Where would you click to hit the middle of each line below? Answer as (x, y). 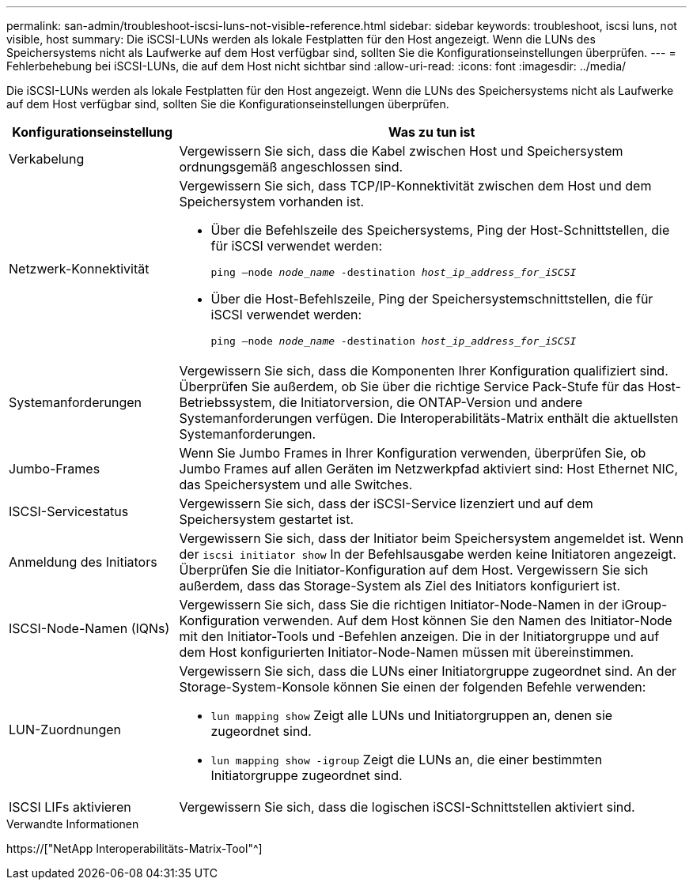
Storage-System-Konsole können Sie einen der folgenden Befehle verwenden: (413, 687)
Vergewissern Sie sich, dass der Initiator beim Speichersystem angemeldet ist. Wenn (431, 538)
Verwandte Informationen (73, 824)
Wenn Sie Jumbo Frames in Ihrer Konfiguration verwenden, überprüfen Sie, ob (413, 453)
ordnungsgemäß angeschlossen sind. (291, 167)
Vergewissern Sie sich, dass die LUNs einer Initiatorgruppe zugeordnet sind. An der (428, 671)
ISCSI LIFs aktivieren (70, 807)
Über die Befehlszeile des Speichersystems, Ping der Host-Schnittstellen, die (440, 230)
